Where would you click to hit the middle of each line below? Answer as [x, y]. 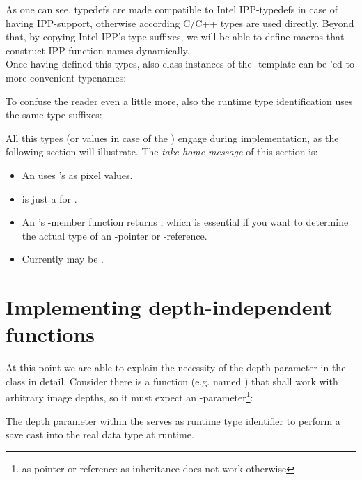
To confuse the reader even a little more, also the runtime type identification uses [179, 101]
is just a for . [49, 198]
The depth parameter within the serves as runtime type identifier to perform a [173, 420]
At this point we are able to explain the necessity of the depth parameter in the [176, 367]
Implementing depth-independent [170, 307]
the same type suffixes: [54, 115]
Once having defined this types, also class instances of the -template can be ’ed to [180, 64]
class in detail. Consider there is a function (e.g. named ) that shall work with [172, 381]
